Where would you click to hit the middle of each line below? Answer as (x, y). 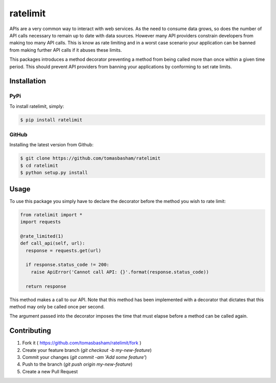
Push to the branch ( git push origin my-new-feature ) (77, 364)
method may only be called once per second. (57, 306)
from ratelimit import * (51, 215)
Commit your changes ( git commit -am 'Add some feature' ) (85, 357)
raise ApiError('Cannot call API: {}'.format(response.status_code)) (120, 272)
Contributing (30, 331)
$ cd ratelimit (39, 165)
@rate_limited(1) (42, 236)
